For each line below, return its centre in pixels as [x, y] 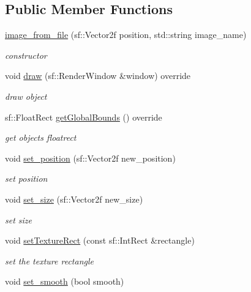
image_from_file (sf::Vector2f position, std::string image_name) [126, 35]
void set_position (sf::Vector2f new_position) [90, 158]
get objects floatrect [41, 137]
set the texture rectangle [49, 260]
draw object [26, 96]
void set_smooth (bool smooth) [65, 281]
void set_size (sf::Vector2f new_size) [74, 199]
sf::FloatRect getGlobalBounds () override [84, 117]
